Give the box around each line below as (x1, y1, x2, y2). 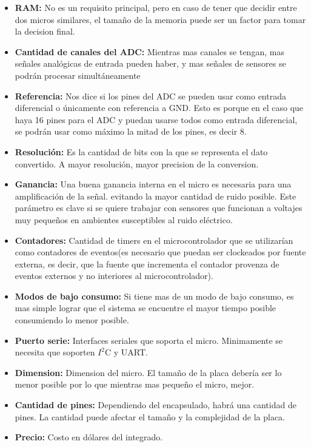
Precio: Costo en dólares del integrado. (15, 431, 163, 443)
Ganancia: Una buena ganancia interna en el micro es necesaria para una (15, 178, 292, 190)
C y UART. (104, 346, 148, 358)
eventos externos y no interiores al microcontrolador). (15, 269, 213, 282)
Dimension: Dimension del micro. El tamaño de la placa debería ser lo (15, 366, 282, 378)
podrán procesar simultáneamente (15, 69, 141, 81)
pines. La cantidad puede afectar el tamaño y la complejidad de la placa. (15, 410, 285, 423)
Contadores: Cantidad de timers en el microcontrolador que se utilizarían (15, 234, 293, 246)
